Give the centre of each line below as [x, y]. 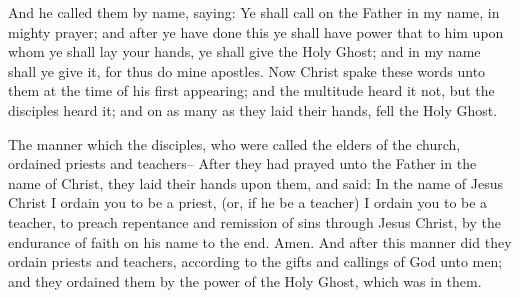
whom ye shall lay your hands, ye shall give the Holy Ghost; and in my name [244, 51]
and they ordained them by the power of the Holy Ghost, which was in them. [245, 280]
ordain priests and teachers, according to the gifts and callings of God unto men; [255, 261]
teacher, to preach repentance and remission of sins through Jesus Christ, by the [254, 221]
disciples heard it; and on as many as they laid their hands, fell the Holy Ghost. [253, 109]
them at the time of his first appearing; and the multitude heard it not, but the [251, 90]
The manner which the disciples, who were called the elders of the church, [234, 143]
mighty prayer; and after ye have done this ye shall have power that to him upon [256, 31]
